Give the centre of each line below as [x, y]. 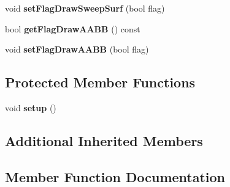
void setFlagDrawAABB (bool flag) [77, 49]
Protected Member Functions [100, 82]
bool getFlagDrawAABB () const [73, 28]
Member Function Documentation [115, 176]
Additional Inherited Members [104, 140]
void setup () [31, 107]
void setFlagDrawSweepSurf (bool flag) [85, 8]
